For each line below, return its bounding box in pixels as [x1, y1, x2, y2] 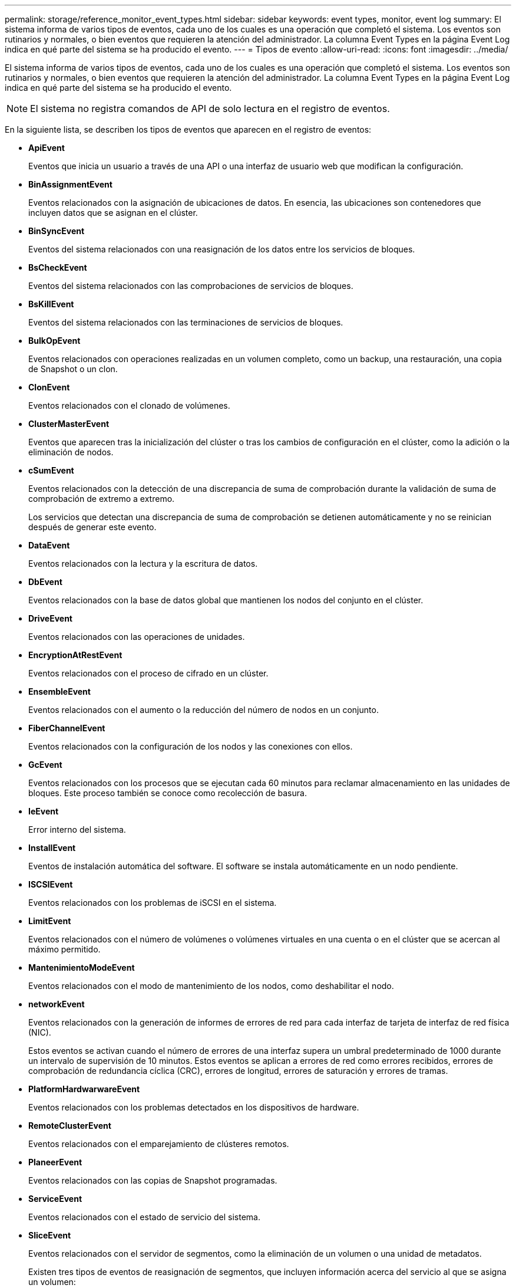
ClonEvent [28, 382, 70, 392]
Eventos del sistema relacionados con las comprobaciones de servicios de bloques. [28, 281, 353, 291]
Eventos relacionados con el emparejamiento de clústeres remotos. [28, 1139, 289, 1149]
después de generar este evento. [28, 522, 157, 532]
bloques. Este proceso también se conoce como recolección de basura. [28, 788, 307, 798]
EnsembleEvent [28, 686, 91, 696]
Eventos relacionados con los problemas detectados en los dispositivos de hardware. [28, 1102, 359, 1112]
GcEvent [28, 760, 62, 770]
